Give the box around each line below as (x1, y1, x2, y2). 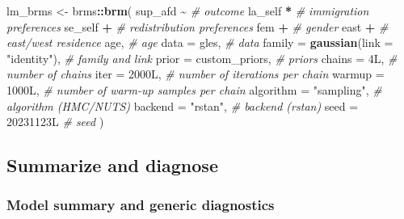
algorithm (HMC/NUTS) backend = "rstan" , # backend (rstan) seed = (6, 97, 359, 114)
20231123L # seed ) (6, 113, 104, 130)
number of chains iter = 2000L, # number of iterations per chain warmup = (6, 65, 385, 82)
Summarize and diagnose (6, 153, 218, 178)
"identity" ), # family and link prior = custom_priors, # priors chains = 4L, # (6, 49, 398, 66)
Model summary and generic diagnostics (6, 195, 275, 215)
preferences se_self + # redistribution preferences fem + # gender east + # (6, 18, 389, 35)
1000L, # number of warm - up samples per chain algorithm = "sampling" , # (6, 81, 382, 98)
